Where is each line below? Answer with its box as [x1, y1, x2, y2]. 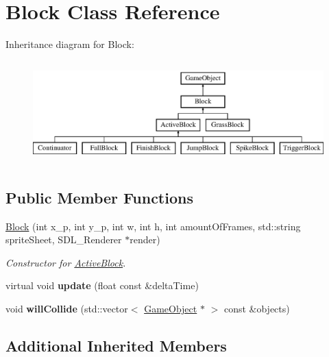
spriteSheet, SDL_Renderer [5, 232, 122, 247]
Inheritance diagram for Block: [5, 37, 134, 51]
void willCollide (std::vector [5, 301, 128, 316]
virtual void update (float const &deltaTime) [5, 278, 199, 293]
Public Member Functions [5, 186, 193, 208]
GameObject [144, 301, 197, 316]
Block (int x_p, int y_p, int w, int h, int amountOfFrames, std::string [5, 219, 301, 233]
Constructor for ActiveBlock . [5, 255, 126, 269]
